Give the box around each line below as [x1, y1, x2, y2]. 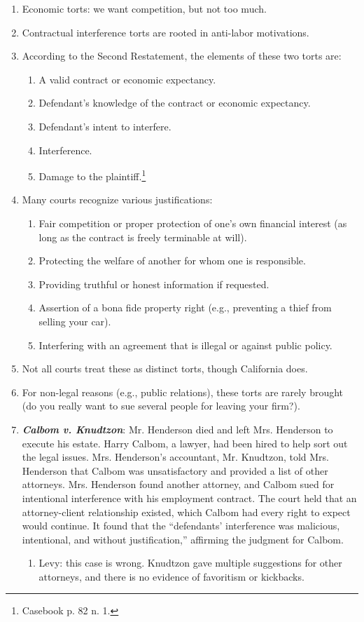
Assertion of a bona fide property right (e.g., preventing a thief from [38, 300, 332, 315]
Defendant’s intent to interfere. [38, 119, 171, 133]
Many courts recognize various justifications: [22, 192, 213, 207]
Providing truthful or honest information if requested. [38, 276, 269, 291]
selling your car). [38, 313, 111, 328]
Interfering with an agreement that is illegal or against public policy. [38, 337, 332, 352]
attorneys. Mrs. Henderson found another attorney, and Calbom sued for [22, 477, 335, 492]
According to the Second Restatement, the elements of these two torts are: [22, 48, 342, 63]
